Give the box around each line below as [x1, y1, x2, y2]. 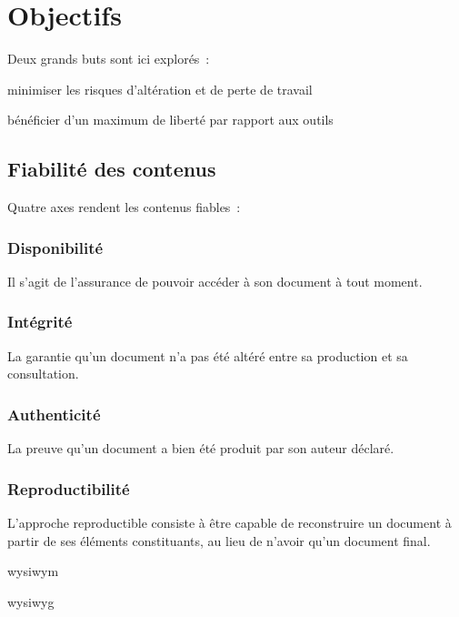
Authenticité [7, 402, 101, 425]
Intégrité [7, 310, 73, 333]
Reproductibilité [7, 477, 130, 500]
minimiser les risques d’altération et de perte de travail [7, 79, 313, 98]
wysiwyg [7, 592, 55, 611]
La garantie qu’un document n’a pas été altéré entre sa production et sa [7, 346, 408, 365]
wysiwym [7, 561, 59, 581]
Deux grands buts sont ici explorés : [7, 49, 210, 68]
